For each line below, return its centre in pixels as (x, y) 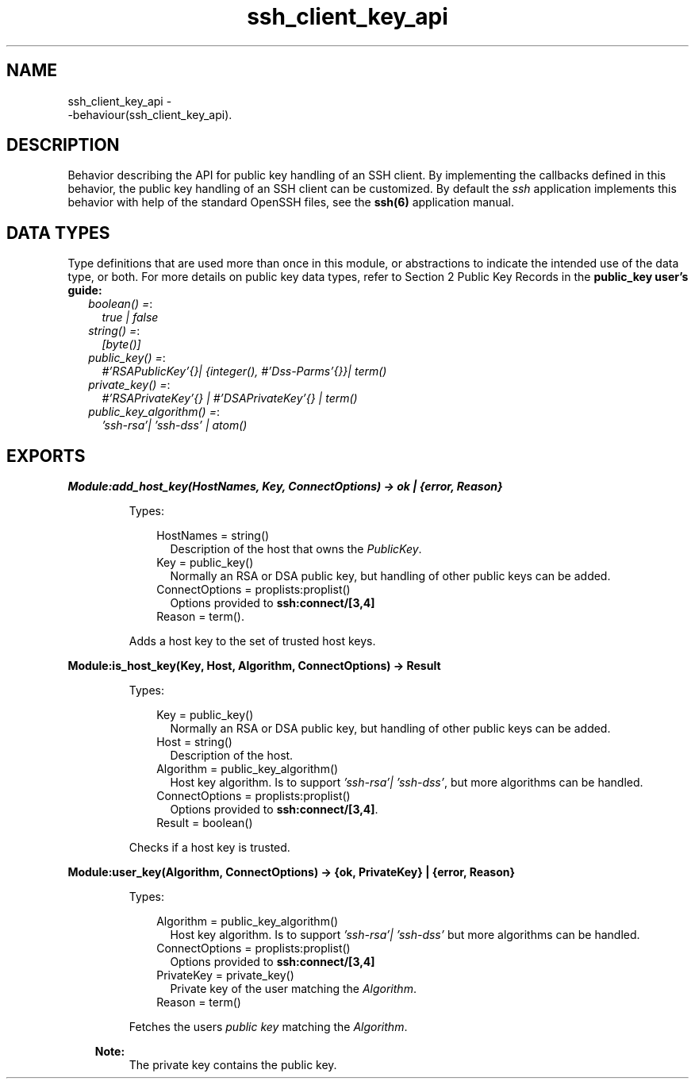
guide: (85, 290)
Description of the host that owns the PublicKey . (296, 549)
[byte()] (121, 344)
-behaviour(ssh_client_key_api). (150, 114)
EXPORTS (46, 456)
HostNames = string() (213, 536)
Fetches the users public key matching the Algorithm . (268, 1027)
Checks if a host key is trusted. (209, 848)
